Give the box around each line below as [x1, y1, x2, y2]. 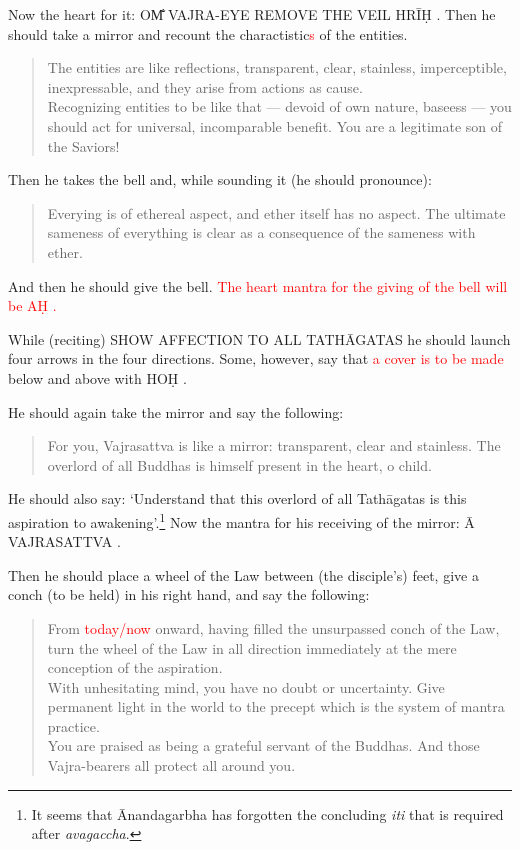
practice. [47, 715, 100, 736]
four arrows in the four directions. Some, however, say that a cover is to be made [8, 348, 504, 369]
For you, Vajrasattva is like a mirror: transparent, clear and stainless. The [47, 435, 501, 456]
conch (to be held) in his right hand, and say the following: [8, 584, 370, 605]
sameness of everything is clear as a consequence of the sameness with [47, 222, 476, 243]
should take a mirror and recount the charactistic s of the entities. [8, 23, 408, 44]
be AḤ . [8, 295, 57, 316]
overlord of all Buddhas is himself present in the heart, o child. [47, 454, 432, 475]
